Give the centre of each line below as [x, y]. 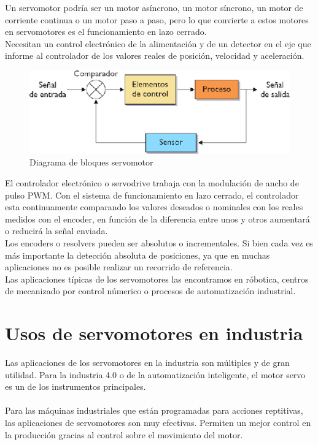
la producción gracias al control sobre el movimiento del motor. [124, 434]
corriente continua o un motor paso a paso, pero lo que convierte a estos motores [157, 19]
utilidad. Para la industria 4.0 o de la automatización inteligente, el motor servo [155, 374]
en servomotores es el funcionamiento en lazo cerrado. [106, 32]
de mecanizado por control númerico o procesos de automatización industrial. [150, 291]
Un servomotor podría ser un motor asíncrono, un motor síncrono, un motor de [154, 7]
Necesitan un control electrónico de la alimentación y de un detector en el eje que [158, 43]
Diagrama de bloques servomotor [91, 162]
